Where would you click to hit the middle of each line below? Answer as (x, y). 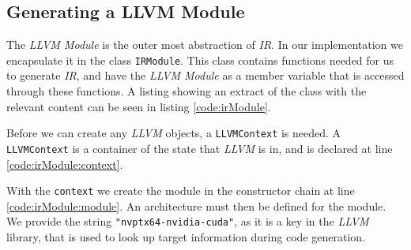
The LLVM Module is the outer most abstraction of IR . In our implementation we (205, 45)
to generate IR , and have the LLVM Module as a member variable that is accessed (205, 75)
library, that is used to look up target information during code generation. (186, 237)
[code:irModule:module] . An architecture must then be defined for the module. (196, 205)
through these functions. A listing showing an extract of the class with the (187, 91)
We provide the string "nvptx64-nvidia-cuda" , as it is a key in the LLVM (188, 221)
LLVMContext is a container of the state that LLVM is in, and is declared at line (200, 148)
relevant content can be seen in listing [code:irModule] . (139, 106)
